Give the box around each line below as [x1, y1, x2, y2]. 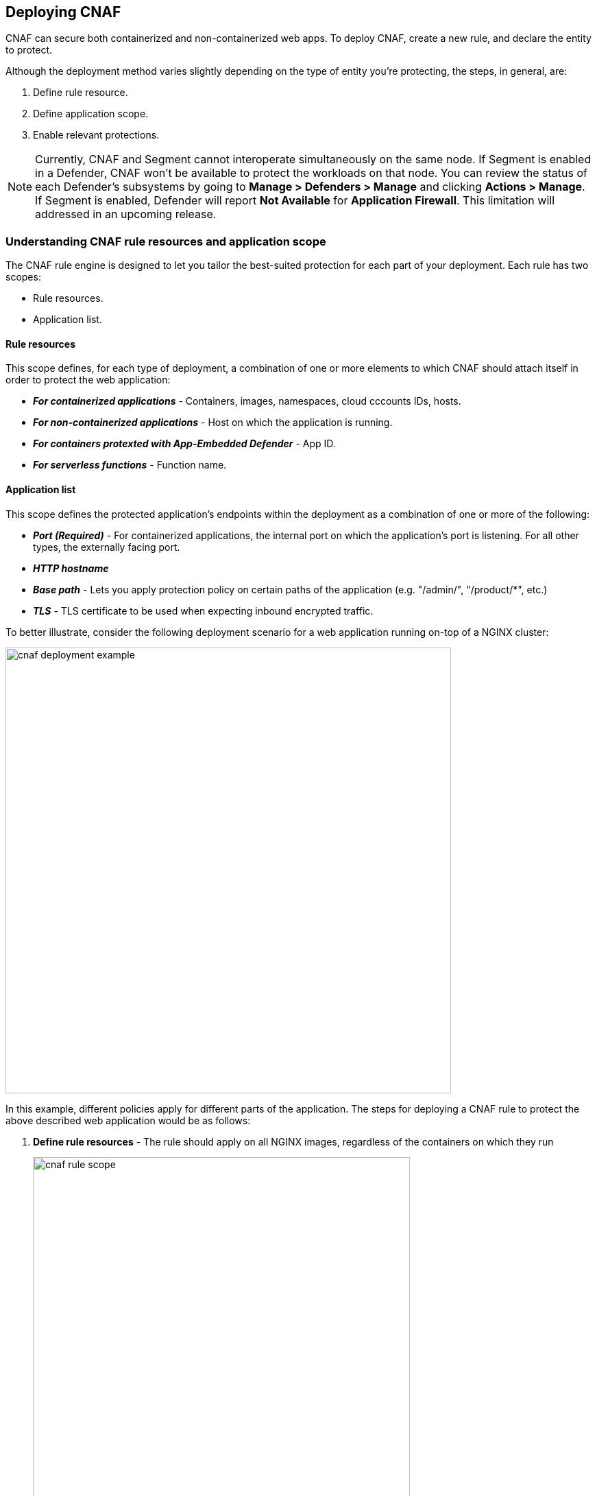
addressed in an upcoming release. [35, 207, 217, 222]
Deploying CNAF [5, 3, 121, 21]
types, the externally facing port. [33, 541, 180, 553]
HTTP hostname [33, 562, 109, 574]
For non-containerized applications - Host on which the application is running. [33, 416, 393, 429]
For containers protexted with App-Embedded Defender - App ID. [33, 438, 336, 450]
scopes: [5, 271, 41, 283]
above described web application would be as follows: [5, 1114, 251, 1126]
